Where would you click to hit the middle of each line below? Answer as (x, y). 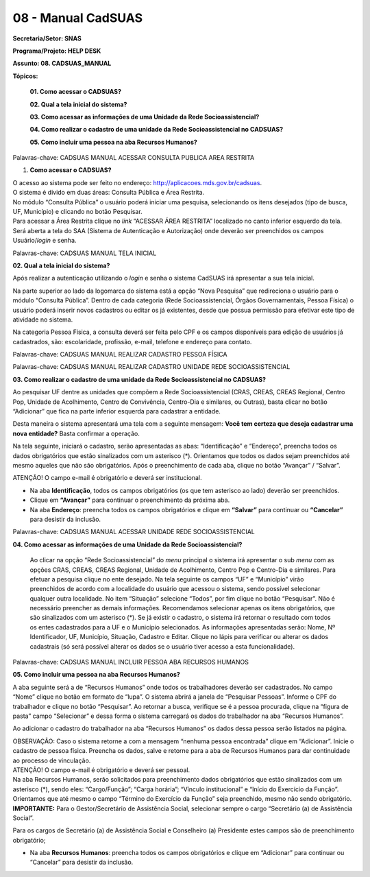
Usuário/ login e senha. (45, 241)
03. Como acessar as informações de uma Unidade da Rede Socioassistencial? (145, 117)
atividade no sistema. (43, 320)
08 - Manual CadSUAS (78, 18)
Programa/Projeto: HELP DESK (57, 51)
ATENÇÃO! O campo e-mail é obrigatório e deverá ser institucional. (107, 478)
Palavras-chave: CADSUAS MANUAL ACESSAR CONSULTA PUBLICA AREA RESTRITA (134, 158)
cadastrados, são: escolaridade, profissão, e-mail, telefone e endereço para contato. (132, 341)
